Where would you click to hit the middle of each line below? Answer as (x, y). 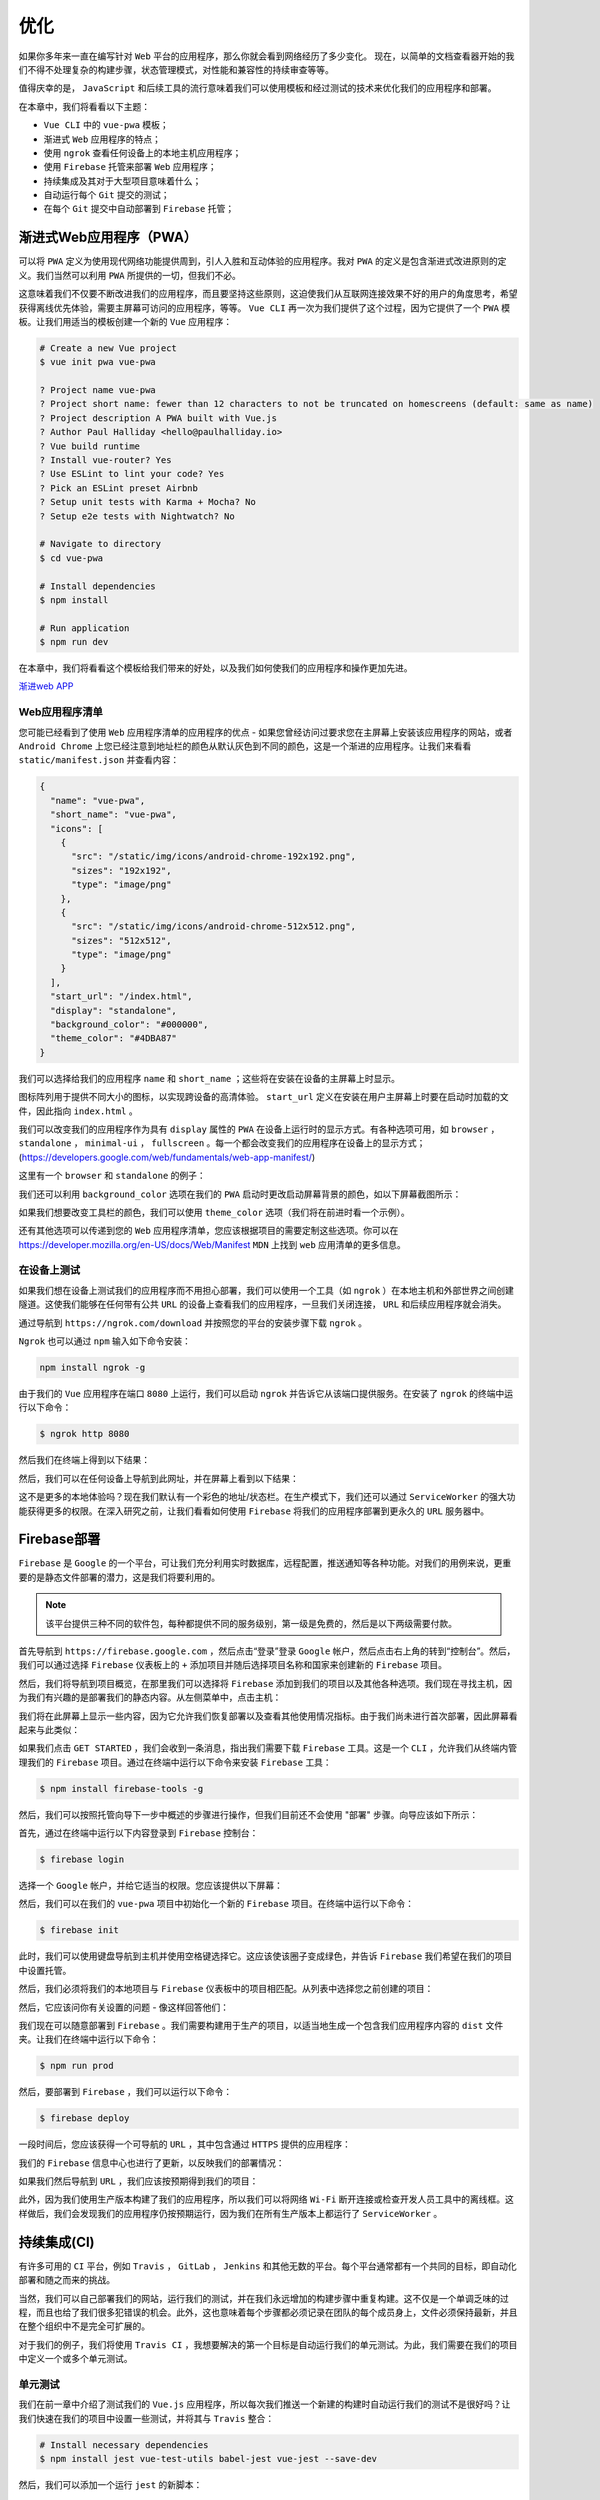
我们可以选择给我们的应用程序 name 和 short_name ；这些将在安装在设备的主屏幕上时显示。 (209, 1078)
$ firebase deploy (84, 2118)
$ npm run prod (76, 2066)
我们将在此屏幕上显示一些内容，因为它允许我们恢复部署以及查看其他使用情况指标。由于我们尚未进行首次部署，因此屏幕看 (268, 1716)
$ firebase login (82, 1859)
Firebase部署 (59, 1539)
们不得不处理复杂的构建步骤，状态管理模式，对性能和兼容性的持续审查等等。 (176, 69)
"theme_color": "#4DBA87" (113, 1038)
